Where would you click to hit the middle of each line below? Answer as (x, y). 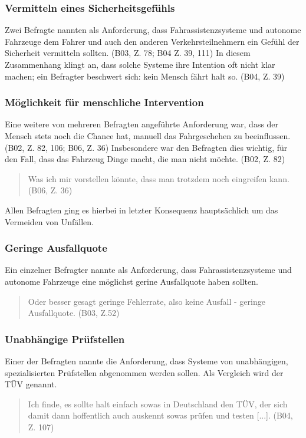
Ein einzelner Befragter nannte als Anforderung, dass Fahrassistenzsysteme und (148, 270)
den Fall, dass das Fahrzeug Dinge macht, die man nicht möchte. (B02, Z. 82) (145, 159)
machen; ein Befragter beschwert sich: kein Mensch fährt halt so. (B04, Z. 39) (145, 76)
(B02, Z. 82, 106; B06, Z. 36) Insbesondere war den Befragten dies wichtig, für (146, 147)
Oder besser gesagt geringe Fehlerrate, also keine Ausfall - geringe (147, 301)
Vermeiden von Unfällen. (49, 221)
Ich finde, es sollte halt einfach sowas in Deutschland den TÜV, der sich (158, 404)
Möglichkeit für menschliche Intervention (104, 102)
